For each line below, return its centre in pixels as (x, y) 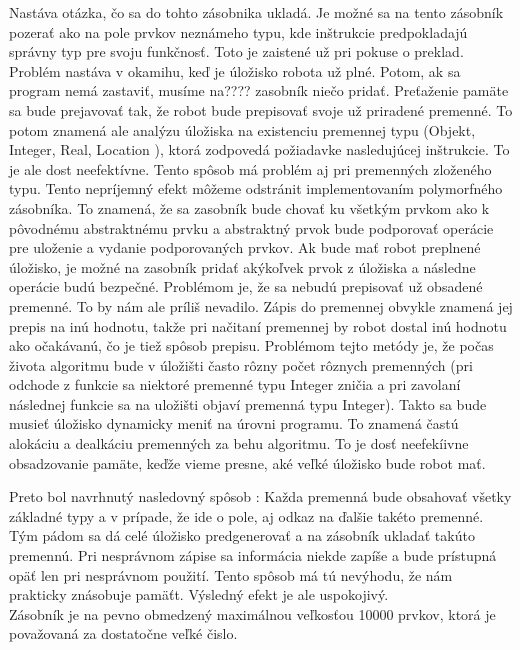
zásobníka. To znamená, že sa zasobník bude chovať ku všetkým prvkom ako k (249, 207)
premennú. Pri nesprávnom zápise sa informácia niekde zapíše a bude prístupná (253, 555)
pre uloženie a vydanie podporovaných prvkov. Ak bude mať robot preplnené (245, 247)
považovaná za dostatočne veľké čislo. (123, 633)
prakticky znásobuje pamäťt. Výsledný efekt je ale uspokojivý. (199, 594)
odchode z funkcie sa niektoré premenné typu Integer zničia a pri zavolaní (235, 384)
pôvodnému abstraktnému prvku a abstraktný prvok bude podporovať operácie (251, 227)
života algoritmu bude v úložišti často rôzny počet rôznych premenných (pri (241, 364)
